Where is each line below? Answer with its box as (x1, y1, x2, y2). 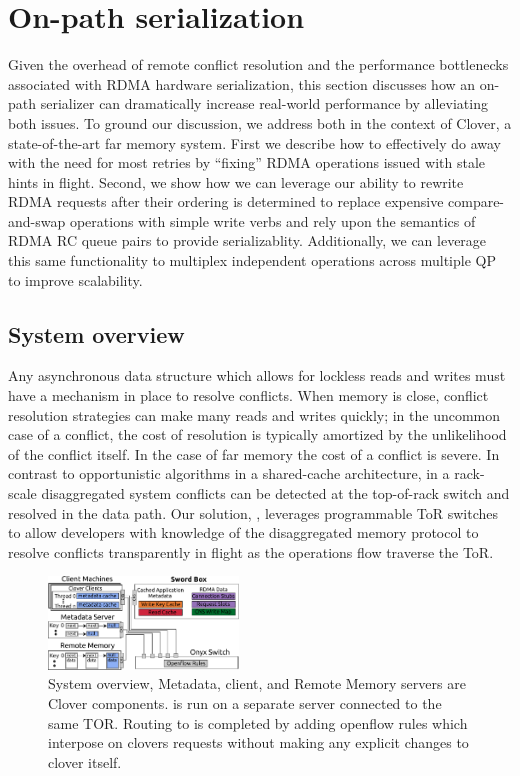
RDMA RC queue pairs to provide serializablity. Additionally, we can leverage (8, 230, 487, 251)
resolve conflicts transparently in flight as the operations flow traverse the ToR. (8, 541, 494, 562)
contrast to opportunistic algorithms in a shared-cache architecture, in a (8, 463, 450, 484)
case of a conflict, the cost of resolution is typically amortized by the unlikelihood (8, 424, 507, 445)
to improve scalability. (8, 269, 143, 290)
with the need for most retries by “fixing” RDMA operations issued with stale (8, 152, 485, 173)
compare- (448, 191, 505, 212)
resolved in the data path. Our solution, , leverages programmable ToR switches (8, 502, 498, 523)
